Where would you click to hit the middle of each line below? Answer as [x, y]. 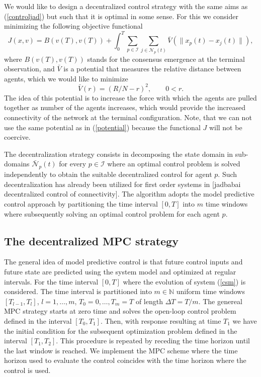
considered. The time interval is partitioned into [78, 291]
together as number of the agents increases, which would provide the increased [125, 107]
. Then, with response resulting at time [161, 320]
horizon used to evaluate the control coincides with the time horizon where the [125, 360]
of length [149, 301]
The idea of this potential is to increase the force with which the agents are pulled [130, 97]
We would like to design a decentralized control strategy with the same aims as [126, 6]
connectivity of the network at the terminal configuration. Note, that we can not [128, 117]
